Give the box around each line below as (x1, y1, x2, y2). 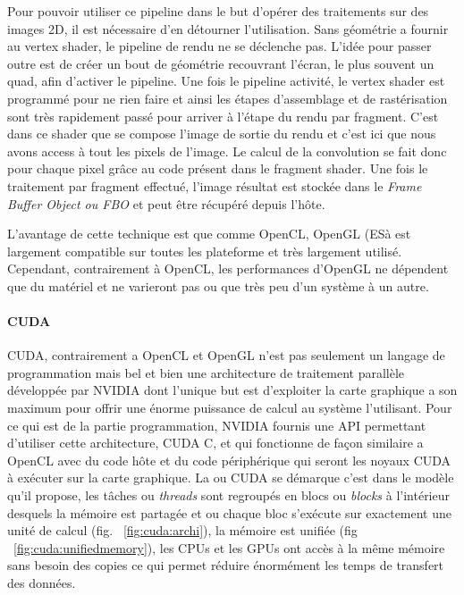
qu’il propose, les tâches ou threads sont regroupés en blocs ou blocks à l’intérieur (7, 486, 450, 505)
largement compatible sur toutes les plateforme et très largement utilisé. (7, 241, 402, 260)
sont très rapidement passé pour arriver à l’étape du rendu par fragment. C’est (7, 106, 439, 125)
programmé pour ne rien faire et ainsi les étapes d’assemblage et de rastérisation (7, 88, 448, 107)
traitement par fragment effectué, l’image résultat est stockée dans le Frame (7, 176, 422, 195)
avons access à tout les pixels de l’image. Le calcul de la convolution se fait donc (7, 141, 447, 160)
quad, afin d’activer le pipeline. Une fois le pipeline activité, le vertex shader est (7, 71, 445, 90)
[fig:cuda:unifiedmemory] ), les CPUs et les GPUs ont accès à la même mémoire (13, 538, 445, 557)
